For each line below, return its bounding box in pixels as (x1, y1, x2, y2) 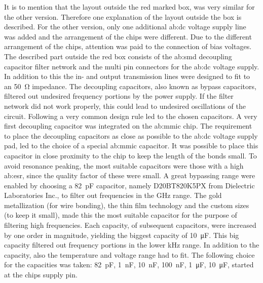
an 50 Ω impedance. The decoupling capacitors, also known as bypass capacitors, (4, 80, 256, 91)
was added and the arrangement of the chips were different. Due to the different (4, 31, 252, 42)
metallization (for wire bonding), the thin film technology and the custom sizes (4, 199, 249, 210)
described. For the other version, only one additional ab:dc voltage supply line (4, 21, 246, 32)
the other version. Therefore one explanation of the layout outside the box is (4, 11, 242, 22)
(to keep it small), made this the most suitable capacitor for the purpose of (4, 210, 237, 220)
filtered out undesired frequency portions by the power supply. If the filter (4, 91, 234, 101)
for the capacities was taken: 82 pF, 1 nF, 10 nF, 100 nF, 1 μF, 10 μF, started (4, 259, 254, 270)
